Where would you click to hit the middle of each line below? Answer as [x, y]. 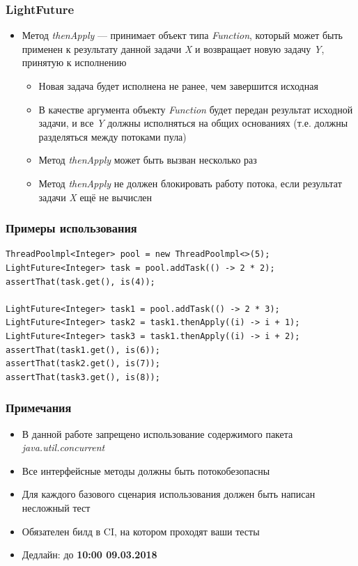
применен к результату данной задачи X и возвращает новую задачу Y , [173, 48]
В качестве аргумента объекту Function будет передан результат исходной [196, 109]
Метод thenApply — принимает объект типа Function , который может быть [182, 35]
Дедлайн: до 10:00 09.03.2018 [89, 555]
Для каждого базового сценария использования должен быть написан [169, 494]
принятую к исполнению [74, 62]
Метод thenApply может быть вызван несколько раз [148, 160]
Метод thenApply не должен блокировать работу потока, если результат [190, 183]
